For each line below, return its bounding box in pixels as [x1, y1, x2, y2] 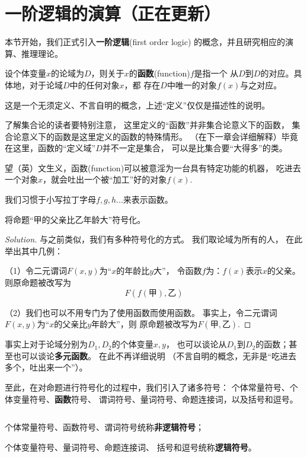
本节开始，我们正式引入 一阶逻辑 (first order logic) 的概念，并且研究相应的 [5, 36, 286, 48]
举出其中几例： [5, 244, 63, 257]
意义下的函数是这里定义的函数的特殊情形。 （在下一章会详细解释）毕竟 [21, 130, 298, 142]
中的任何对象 [69, 78, 120, 91]
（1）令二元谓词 [5, 264, 67, 277]
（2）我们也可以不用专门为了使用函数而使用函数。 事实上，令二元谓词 [5, 306, 277, 318]
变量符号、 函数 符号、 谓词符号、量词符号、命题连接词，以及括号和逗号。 [12, 392, 298, 405]
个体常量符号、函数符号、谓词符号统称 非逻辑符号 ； [5, 421, 204, 433]
